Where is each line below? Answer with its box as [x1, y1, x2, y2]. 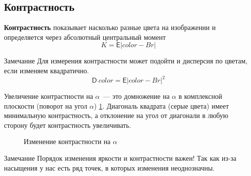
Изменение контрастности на [24, 136, 111, 147]
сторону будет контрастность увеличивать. [4, 119, 131, 130]
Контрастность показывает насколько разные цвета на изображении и [4, 22, 216, 32]
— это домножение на [103, 91, 170, 101]
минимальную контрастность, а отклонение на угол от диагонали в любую [4, 110, 228, 120]
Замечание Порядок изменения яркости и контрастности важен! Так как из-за [4, 153, 237, 163]
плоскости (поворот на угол [4, 100, 87, 111]
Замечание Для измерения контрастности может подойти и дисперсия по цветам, [4, 56, 248, 66]
